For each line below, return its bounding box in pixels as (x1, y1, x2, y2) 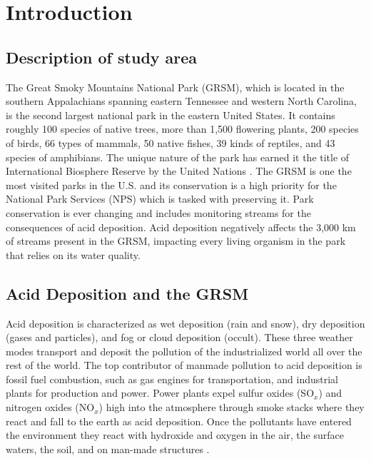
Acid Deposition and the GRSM (6, 282, 249, 304)
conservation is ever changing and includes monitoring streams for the (6, 205, 311, 220)
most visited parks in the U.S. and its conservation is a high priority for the (6, 177, 337, 192)
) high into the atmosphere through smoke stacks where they (98, 400, 365, 415)
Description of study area (6, 46, 198, 68)
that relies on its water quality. (6, 247, 141, 262)
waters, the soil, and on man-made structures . (6, 441, 210, 456)
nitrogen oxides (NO (6, 400, 95, 415)
